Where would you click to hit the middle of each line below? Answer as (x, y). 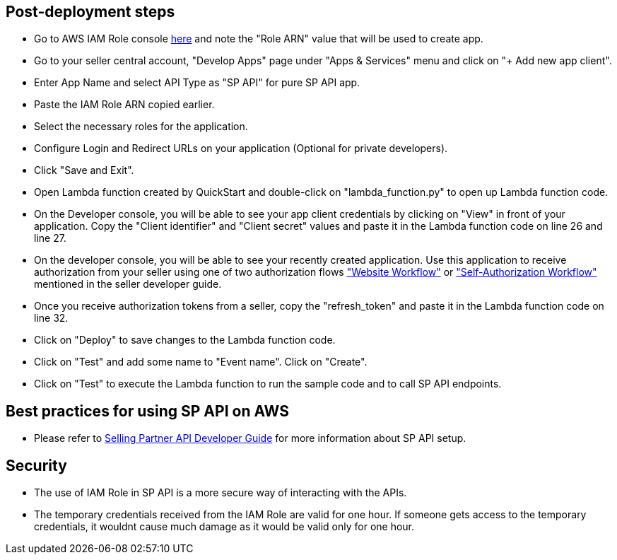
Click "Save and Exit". (84, 170)
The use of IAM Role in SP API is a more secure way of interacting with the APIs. (221, 493)
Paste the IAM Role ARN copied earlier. (124, 105)
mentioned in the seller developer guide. (128, 284)
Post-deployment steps (90, 12)
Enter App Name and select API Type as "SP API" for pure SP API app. (197, 83)
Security (36, 465)
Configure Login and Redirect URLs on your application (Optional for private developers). (241, 148)
